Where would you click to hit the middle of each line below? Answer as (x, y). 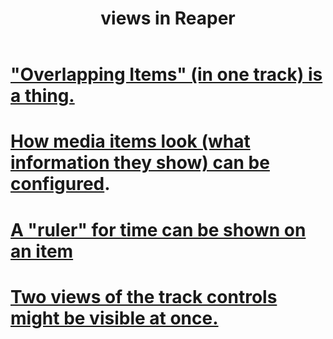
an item (42, 251)
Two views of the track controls (144, 296)
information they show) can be (140, 163)
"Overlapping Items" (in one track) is (166, 74)
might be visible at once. (114, 318)
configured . (60, 184)
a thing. (42, 96)
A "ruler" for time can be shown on (158, 229)
